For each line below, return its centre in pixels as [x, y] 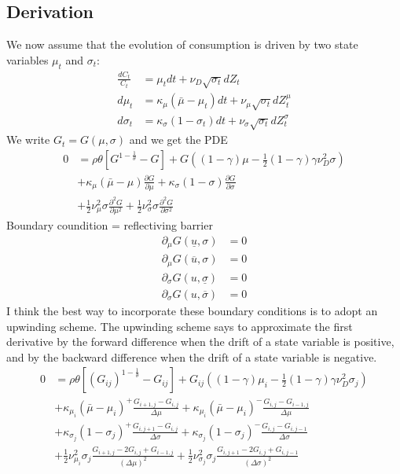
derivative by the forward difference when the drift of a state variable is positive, [200, 342]
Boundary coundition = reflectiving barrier [110, 225]
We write [28, 140]
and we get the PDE [178, 140]
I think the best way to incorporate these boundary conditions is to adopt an [192, 310]
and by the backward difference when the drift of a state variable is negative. [192, 356]
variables [28, 59]
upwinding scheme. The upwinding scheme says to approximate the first [180, 326]
